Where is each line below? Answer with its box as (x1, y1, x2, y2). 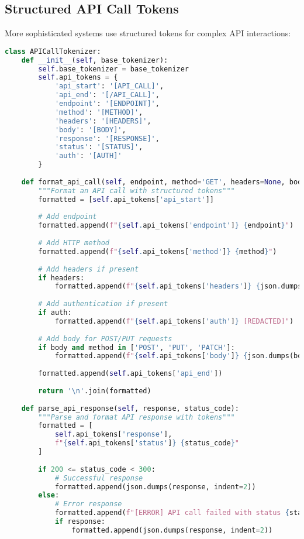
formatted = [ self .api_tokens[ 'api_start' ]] (38, 195, 214, 204)
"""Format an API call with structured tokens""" (38, 186, 235, 195)
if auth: (38, 308, 72, 317)
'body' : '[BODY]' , (54, 125, 126, 134)
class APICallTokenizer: (5, 47, 101, 56)
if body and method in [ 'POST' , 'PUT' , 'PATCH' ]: (38, 343, 235, 352)
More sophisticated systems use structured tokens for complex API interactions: (5, 27, 291, 39)
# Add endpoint (38, 212, 97, 221)
